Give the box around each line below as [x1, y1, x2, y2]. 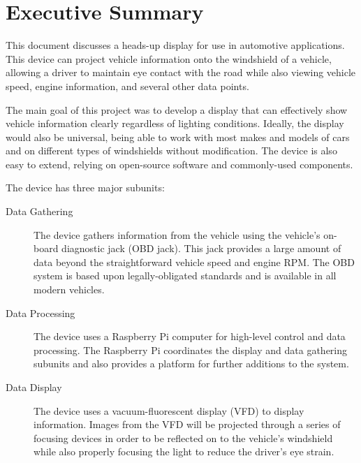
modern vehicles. [34, 282, 105, 297]
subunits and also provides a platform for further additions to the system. [34, 356, 349, 371]
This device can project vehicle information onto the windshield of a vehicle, [6, 51, 332, 66]
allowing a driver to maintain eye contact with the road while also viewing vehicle [6, 65, 356, 80]
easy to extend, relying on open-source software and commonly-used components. [6, 156, 353, 171]
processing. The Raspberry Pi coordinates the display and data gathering [34, 342, 348, 357]
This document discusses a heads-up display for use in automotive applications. [6, 38, 345, 52]
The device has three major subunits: [6, 180, 165, 195]
